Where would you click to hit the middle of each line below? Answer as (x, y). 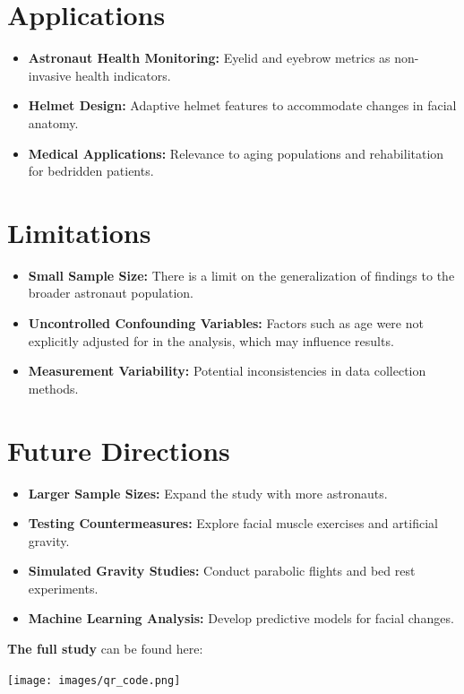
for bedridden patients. (91, 171)
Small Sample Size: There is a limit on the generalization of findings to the (241, 275)
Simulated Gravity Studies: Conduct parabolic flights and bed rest (222, 571)
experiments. (63, 588)
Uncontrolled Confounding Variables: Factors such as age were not (226, 323)
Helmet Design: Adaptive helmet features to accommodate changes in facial (242, 105)
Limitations (79, 232)
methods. (53, 388)
